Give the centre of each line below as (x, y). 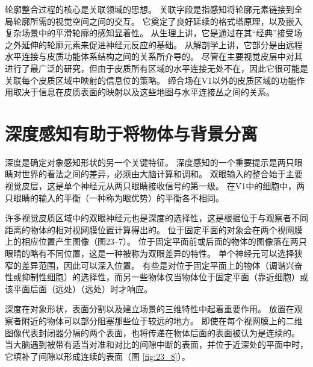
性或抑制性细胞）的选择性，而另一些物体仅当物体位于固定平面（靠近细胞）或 (156, 277)
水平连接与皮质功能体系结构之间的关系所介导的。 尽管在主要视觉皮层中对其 (154, 56)
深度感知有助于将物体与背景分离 (132, 133)
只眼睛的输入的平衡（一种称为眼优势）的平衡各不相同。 (114, 197)
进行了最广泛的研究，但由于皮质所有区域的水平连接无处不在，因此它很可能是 (156, 68)
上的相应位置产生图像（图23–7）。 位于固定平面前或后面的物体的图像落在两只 (156, 241)
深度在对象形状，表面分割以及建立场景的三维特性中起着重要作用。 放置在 (150, 309)
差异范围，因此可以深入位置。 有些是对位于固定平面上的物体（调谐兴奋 (162, 265)
